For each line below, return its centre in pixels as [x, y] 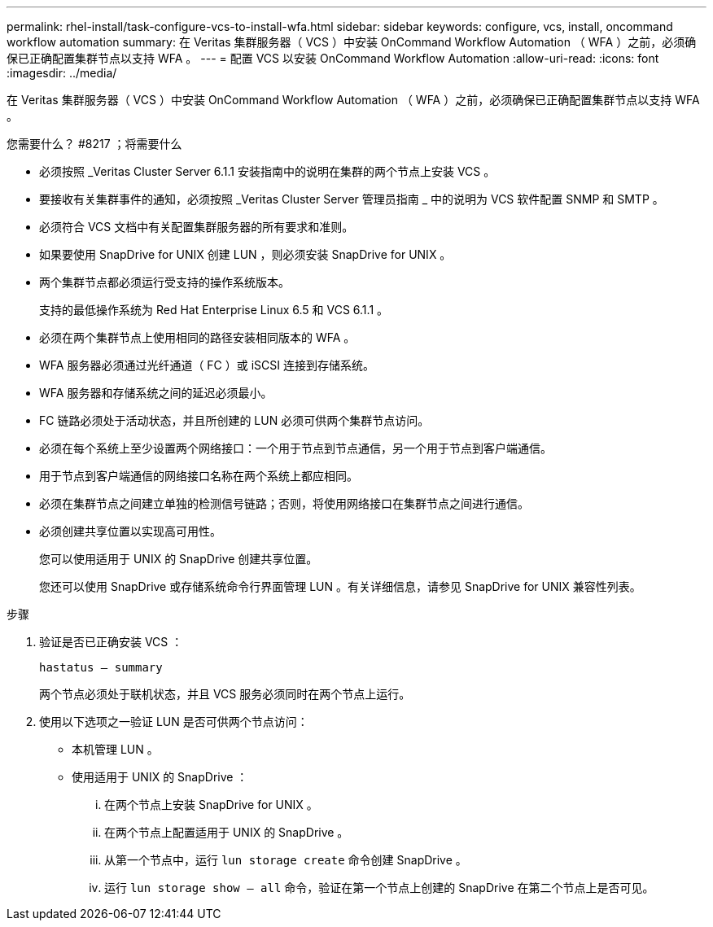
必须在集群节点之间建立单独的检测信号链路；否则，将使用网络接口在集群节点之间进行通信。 [284, 503]
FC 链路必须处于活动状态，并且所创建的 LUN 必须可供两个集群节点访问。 [234, 420]
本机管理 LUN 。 [115, 749]
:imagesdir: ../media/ [62, 73]
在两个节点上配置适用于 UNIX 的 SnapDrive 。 [227, 832]
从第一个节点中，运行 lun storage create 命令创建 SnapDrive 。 [286, 860]
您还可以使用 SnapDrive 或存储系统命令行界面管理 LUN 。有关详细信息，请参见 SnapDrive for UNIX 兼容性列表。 [340, 586]
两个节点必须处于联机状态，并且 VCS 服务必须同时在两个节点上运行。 [225, 694]
